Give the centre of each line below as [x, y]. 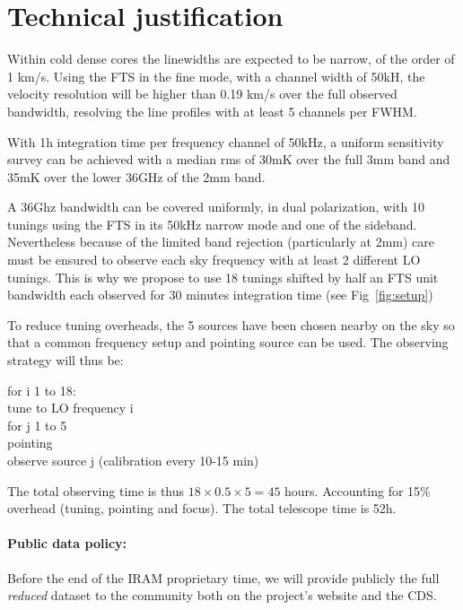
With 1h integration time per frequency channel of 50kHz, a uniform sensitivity [226, 141]
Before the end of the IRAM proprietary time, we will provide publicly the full [223, 577]
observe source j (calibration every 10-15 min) [133, 460]
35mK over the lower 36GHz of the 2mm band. [136, 176]
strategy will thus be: [66, 360]
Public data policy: [67, 543]
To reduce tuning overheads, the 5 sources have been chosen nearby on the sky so [231, 324]
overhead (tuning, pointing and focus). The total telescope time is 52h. [202, 508]
